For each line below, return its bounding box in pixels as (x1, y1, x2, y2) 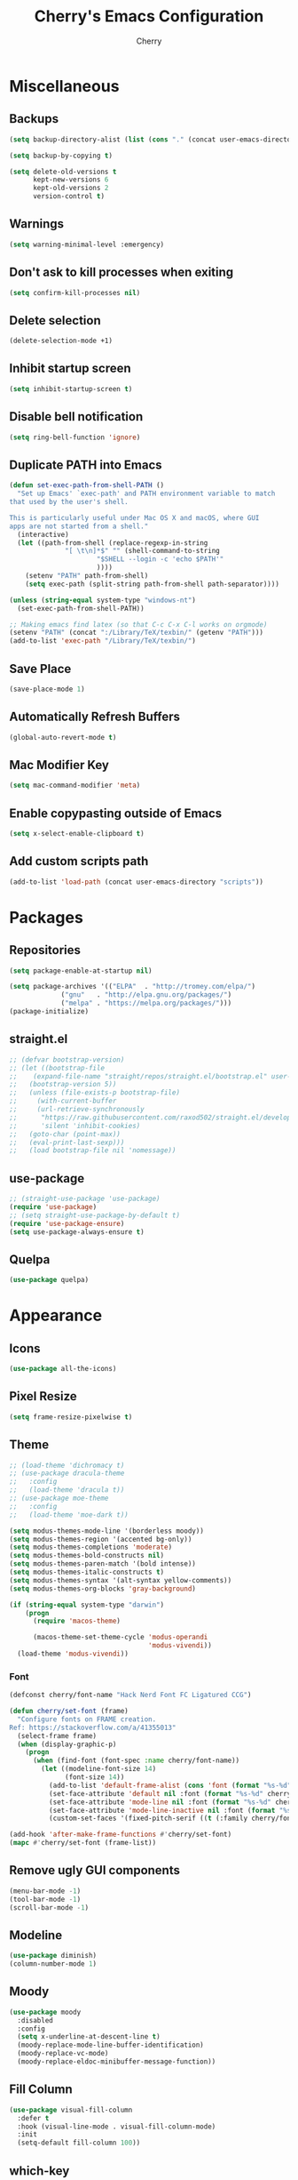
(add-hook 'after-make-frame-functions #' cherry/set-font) (9, 1830, 232, 1839)
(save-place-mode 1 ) (9, 685, 86, 693)
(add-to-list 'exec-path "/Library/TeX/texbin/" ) (9, 637, 197, 645)
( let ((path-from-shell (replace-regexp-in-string (17, 538, 208, 548)
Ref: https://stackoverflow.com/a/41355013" (9, 1723, 176, 1732)
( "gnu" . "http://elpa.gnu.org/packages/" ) (60, 990, 232, 999)
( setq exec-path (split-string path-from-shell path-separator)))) (25, 580, 279, 589)
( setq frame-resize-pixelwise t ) (9, 1412, 133, 1422)
